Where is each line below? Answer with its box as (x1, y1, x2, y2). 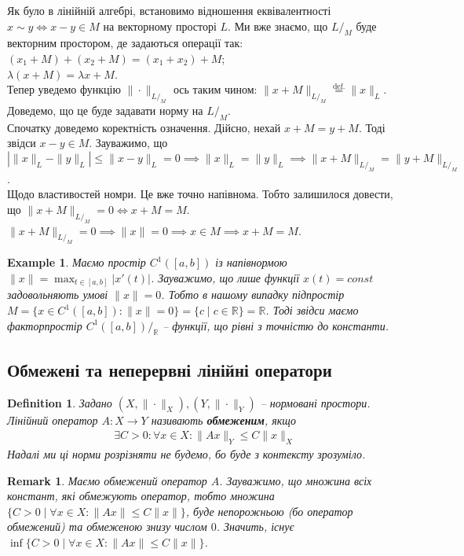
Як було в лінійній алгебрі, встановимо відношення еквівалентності (7, 2, 331, 18)
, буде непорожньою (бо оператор (185, 503, 353, 519)
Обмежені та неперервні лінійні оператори (7, 357, 332, 381)
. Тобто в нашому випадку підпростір (161, 286, 345, 303)
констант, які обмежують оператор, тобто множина (7, 488, 275, 504)
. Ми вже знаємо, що (228, 17, 328, 34)
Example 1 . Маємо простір (7, 254, 146, 271)
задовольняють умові (7, 286, 108, 303)
